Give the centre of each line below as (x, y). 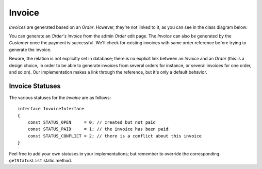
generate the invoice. (30, 50)
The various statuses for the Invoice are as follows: (60, 98)
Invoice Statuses (35, 86)
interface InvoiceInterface (51, 109)
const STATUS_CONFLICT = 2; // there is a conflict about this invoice (115, 136)
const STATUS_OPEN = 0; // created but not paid (92, 122)
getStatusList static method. (41, 160)
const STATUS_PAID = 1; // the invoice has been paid (98, 129)
